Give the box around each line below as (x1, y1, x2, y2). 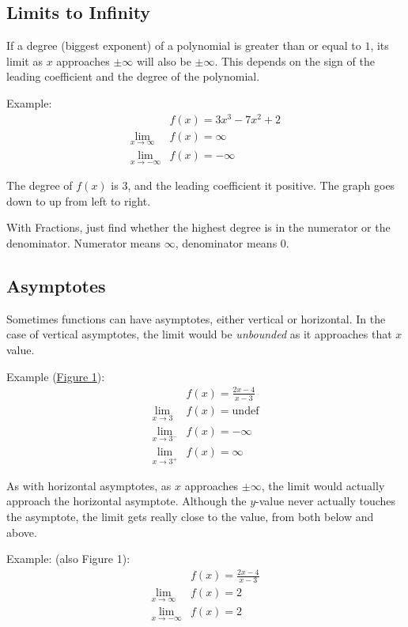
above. (6, 523, 37, 540)
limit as (6, 52, 43, 69)
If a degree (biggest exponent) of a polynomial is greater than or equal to (6, 37, 361, 54)
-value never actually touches (255, 493, 396, 509)
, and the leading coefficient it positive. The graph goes (127, 177, 395, 194)
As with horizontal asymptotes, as (6, 477, 172, 493)
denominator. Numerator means (6, 234, 161, 251)
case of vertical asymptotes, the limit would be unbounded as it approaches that (6, 326, 392, 342)
